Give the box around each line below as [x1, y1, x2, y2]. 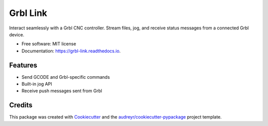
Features [9, 61, 37, 69]
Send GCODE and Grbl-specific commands [21, 74, 110, 80]
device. [9, 31, 24, 37]
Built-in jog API [21, 81, 52, 87]
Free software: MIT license [21, 41, 76, 47]
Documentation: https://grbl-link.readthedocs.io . [21, 48, 121, 54]
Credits [9, 101, 33, 110]
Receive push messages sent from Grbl [21, 88, 102, 94]
